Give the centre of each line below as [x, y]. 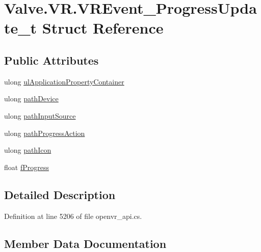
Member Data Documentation [85, 243]
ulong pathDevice [31, 99]
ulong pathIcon [28, 150]
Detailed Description [60, 194]
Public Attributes [51, 60]
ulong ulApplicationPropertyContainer [64, 81]
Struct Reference [103, 28]
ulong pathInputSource [40, 115]
